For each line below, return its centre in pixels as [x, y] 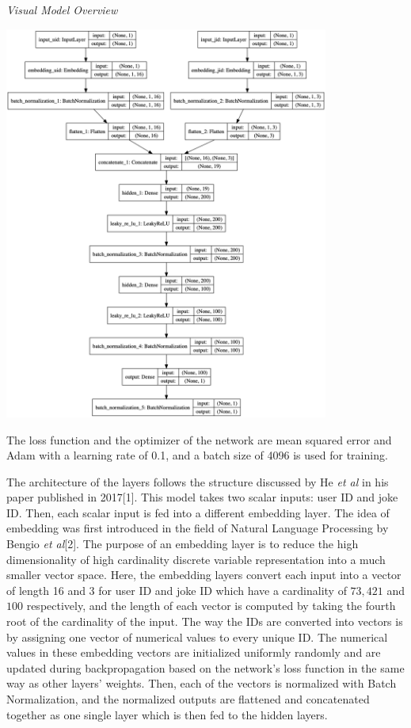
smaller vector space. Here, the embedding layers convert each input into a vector [204, 575]
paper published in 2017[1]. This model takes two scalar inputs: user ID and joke [202, 497]
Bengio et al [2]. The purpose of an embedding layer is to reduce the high [183, 544]
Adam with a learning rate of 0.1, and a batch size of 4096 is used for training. [197, 455]
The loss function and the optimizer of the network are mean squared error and [199, 439]
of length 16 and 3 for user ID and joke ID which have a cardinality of [177, 590]
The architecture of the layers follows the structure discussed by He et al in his [198, 481]
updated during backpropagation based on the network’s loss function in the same [205, 667]
